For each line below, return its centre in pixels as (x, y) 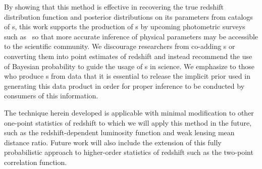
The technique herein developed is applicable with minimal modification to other (129, 112)
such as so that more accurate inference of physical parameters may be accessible (131, 36)
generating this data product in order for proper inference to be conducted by (124, 86)
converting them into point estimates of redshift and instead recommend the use (128, 56)
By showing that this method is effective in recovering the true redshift (114, 7)
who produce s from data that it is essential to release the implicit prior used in (127, 76)
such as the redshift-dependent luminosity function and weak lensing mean (119, 132)
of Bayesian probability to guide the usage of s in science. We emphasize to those (129, 66)
